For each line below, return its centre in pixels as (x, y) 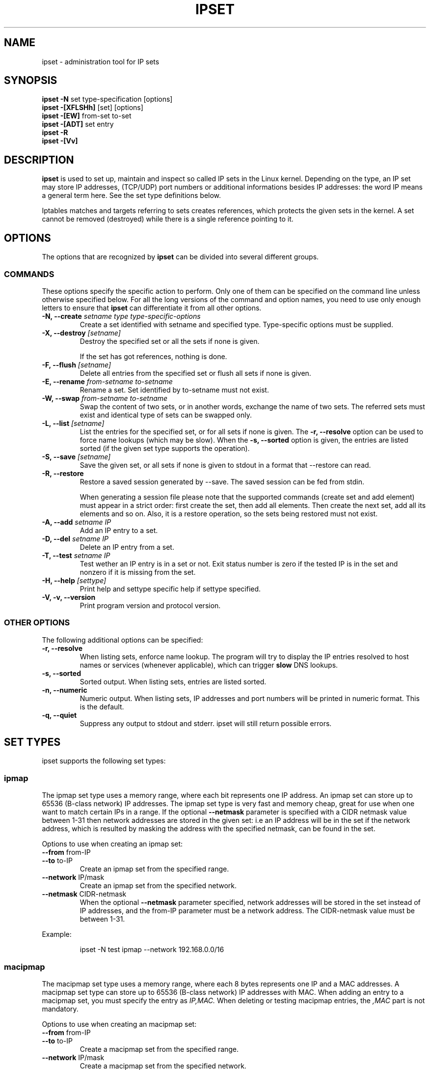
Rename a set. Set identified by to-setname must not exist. (174, 390)
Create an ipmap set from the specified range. (154, 869)
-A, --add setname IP (77, 522)
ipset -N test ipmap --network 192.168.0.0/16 (152, 950)
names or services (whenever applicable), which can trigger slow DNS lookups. (209, 665)
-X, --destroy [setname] (81, 333)
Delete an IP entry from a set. (127, 547)
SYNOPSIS (31, 81)
